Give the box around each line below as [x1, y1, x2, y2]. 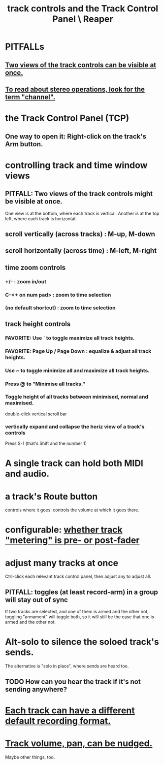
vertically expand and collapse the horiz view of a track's [5, 423, 145, 430]
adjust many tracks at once [5, 557, 119, 568]
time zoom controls [5, 263, 66, 271]
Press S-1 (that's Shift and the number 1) [5, 440, 87, 446]
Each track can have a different [5, 705, 135, 716]
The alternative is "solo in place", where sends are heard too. [5, 663, 129, 669]
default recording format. [5, 715, 111, 727]
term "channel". [5, 93, 56, 101]
